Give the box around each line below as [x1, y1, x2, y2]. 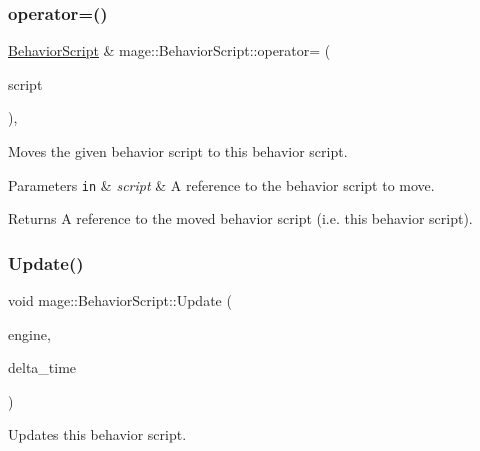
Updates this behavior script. [8, 424, 187, 445]
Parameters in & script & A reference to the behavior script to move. [8, 174, 435, 195]
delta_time [8, 357, 77, 378]
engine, [8, 323, 51, 344]
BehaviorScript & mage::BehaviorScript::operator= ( [8, 40, 331, 61]
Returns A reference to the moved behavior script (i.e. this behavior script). [8, 208, 473, 229]
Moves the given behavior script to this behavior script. [8, 141, 348, 161]
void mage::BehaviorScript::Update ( [8, 290, 232, 311]
